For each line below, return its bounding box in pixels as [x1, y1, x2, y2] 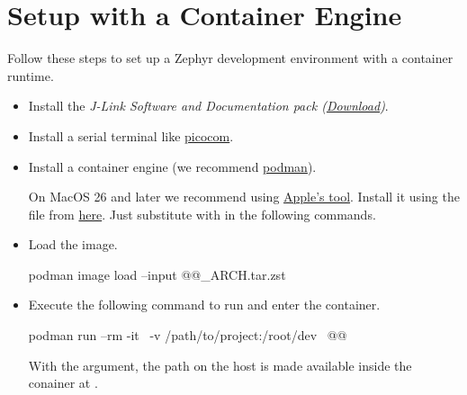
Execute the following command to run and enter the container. [28, 295, 381, 314]
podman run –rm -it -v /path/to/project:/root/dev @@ [28, 326, 347, 345]
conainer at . [28, 373, 98, 392]
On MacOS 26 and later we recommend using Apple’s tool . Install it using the [28, 187, 460, 206]
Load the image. [28, 235, 118, 254]
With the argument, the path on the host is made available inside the [28, 355, 412, 374]
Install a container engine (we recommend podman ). [28, 157, 317, 175]
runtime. [7, 66, 54, 85]
